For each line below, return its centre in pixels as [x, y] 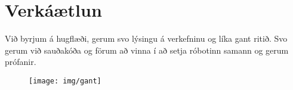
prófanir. [21, 62]
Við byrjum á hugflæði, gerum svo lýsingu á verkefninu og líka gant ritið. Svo [146, 38]
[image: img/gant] [65, 81]
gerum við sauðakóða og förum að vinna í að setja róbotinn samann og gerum [147, 50]
